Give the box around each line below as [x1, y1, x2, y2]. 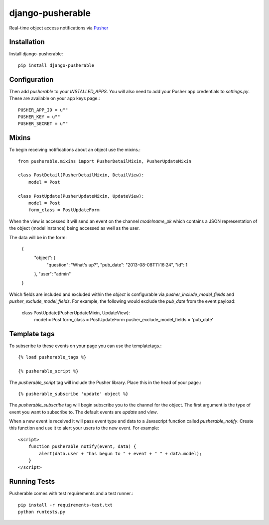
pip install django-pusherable [18, 62, 95, 68]
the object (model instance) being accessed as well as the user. [9, 225, 140, 231]
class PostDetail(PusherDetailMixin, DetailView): [18, 172, 144, 178]
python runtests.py [18, 509, 66, 515]
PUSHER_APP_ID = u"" [18, 107, 68, 113]
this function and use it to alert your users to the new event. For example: [9, 425, 159, 431]
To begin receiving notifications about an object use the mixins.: [9, 147, 141, 153]
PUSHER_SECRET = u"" [18, 121, 68, 127]
